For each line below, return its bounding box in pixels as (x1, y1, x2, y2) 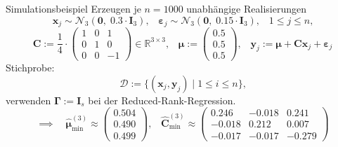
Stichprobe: (6, 60, 55, 75)
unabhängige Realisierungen (186, 1, 306, 15)
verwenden (6, 92, 51, 107)
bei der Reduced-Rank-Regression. (88, 92, 236, 107)
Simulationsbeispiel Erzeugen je (6, 1, 141, 15)
